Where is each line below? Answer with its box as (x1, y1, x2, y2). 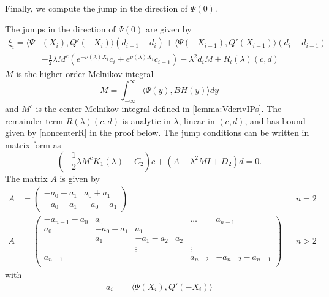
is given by (59, 171, 100, 184)
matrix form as (5, 138, 61, 151)
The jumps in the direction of (5, 22, 116, 35)
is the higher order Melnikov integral (16, 67, 154, 80)
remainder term (5, 114, 64, 127)
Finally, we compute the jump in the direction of (5, 2, 188, 14)
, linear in (178, 114, 215, 127)
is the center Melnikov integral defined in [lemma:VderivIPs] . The (36, 102, 282, 115)
